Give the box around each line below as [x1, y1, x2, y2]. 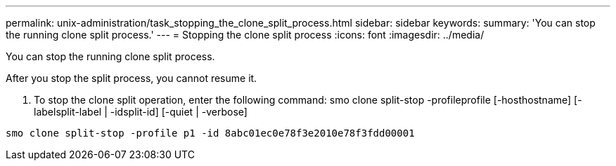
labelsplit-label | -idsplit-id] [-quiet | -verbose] [34, 106, 248, 118]
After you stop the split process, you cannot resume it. [6, 72, 257, 84]
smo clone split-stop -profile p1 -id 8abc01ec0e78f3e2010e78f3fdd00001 [6, 127, 415, 139]
